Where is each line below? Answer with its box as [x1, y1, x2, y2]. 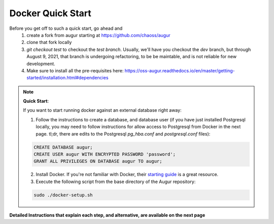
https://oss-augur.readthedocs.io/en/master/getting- [124, 67, 235, 73]
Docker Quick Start [9, 8, 91, 19]
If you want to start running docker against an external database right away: [23, 107, 182, 113]
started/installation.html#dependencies [26, 75, 109, 81]
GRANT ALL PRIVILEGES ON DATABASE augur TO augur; [33, 158, 162, 164]
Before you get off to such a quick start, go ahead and [9, 25, 123, 31]
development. [26, 61, 55, 67]
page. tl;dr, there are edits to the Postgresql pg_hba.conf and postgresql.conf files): [36, 130, 211, 137]
